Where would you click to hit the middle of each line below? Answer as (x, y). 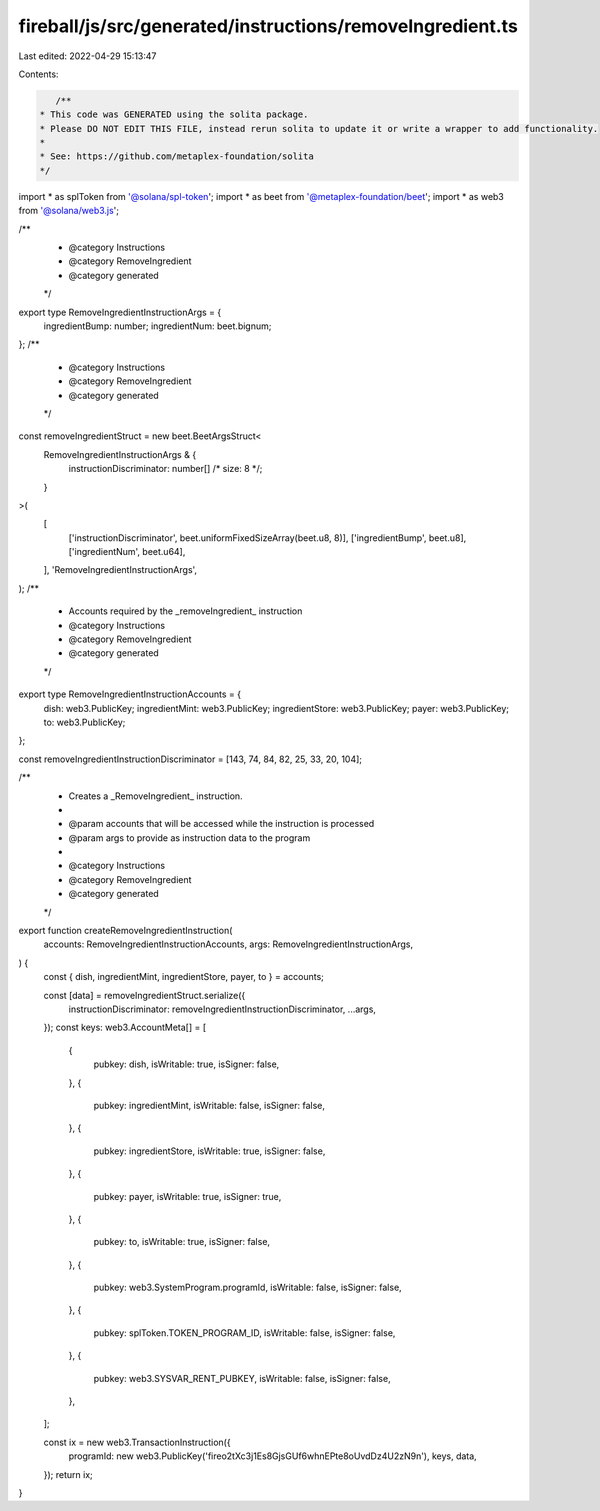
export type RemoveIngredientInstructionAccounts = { (130, 694)
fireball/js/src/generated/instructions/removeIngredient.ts (268, 26)
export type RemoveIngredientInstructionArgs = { (120, 312)
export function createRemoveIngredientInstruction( (125, 931)
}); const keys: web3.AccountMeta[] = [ (125, 1027)
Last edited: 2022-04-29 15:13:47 (87, 56)
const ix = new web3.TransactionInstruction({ (137, 1442)
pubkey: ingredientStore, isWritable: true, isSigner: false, (209, 1151)
